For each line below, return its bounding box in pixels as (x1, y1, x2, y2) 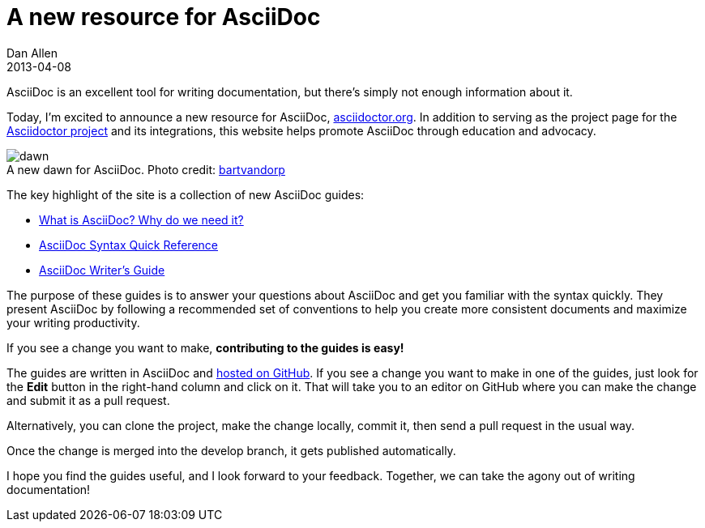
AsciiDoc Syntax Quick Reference (39, 237, 218, 252)
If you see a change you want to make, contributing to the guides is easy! (6, 340, 404, 355)
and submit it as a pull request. (6, 393, 170, 407)
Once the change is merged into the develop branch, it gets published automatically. (6, 443, 456, 458)
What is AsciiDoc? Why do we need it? (39, 212, 244, 227)
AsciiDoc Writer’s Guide (39, 262, 165, 277)
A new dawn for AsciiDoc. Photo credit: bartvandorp (6, 162, 285, 177)
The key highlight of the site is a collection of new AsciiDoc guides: (6, 187, 365, 202)
